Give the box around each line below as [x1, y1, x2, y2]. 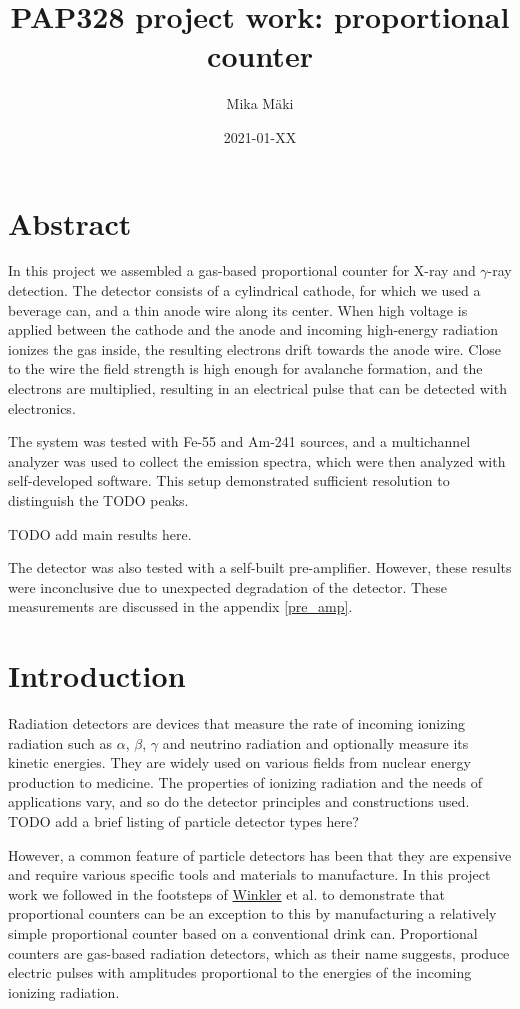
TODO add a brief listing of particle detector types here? [8, 811, 359, 832]
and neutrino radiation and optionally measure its [162, 732, 469, 753]
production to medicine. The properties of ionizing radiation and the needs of [8, 771, 483, 792]
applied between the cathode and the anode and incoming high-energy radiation [8, 319, 499, 340]
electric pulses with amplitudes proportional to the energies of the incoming [8, 962, 472, 983]
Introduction [8, 655, 186, 696]
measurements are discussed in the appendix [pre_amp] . [8, 596, 353, 617]
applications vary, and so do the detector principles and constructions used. [8, 791, 470, 812]
